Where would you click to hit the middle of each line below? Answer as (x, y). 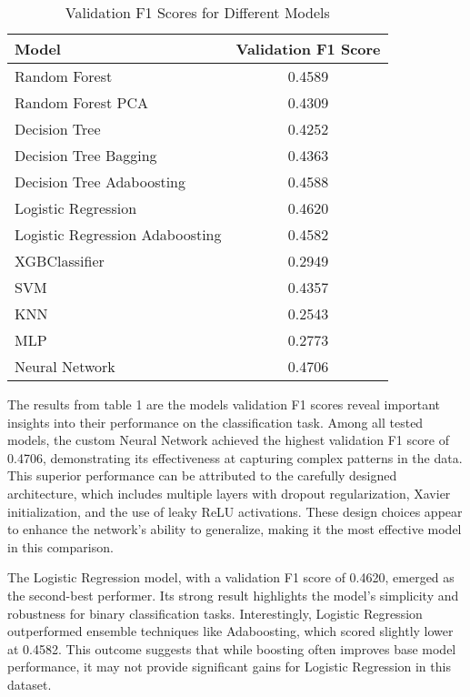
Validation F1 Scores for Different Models (197, 12)
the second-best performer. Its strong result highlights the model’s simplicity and (233, 595)
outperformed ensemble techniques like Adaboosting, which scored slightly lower (230, 631)
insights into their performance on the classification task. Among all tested (215, 422)
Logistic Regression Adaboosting (118, 234)
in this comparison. (60, 546)
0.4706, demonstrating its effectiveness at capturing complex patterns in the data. (235, 457)
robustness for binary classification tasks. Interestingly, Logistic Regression (215, 613)
